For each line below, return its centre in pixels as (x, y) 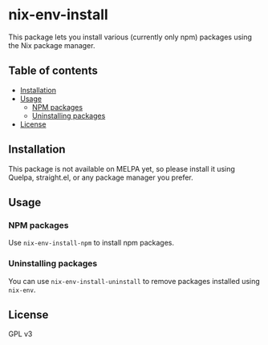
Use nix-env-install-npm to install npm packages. (91, 243)
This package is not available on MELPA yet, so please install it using (122, 168)
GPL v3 (20, 334)
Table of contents (53, 71)
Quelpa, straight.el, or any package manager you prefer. (101, 177)
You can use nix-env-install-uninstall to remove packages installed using (134, 281)
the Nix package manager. (52, 45)
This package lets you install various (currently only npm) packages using (130, 37)
